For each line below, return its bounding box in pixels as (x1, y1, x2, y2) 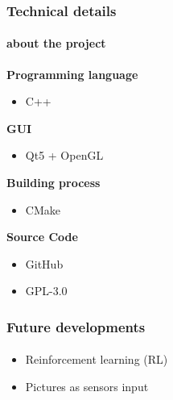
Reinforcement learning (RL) (25, 351, 168, 368)
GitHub (25, 255, 64, 272)
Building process (6, 174, 101, 191)
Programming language (6, 65, 138, 82)
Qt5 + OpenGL (25, 147, 104, 164)
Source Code (6, 228, 78, 245)
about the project (6, 35, 106, 52)
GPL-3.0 (25, 282, 68, 299)
